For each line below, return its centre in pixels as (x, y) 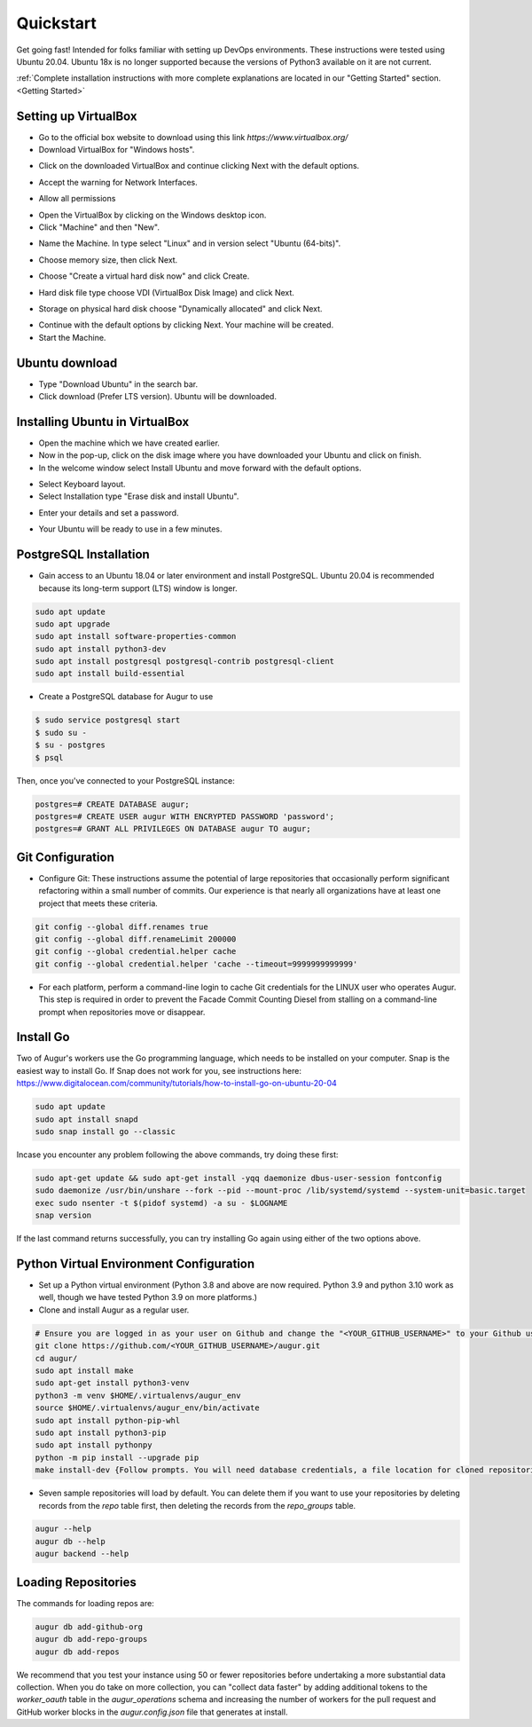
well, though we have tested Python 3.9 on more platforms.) (148, 1297)
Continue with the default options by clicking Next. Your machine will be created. (186, 325)
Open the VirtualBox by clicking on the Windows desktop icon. (153, 215)
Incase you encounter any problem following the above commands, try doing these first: (177, 1155)
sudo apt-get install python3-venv (112, 1383)
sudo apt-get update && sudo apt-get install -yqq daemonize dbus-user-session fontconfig (239, 1178)
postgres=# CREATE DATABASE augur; (112, 804)
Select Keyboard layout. (82, 485)
